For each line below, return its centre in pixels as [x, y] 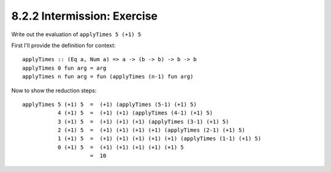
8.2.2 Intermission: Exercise [84, 16]
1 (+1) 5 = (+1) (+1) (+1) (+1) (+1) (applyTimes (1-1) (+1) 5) [159, 139]
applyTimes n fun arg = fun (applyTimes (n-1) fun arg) [108, 77]
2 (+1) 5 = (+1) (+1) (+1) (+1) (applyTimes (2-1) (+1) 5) [151, 130]
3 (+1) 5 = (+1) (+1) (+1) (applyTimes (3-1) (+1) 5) [143, 122]
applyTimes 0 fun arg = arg [64, 68]
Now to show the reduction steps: [54, 90]
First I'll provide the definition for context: [63, 45]
